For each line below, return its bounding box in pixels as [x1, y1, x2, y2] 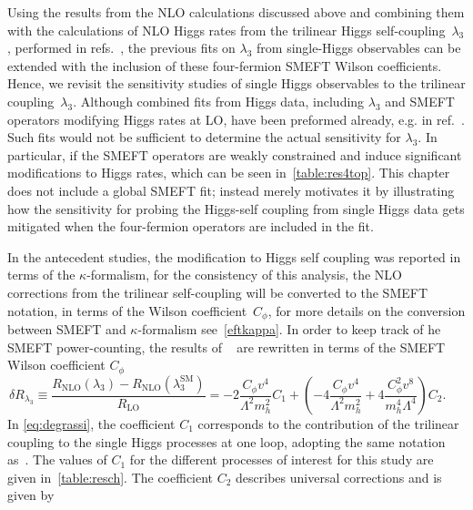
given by [7, 485, 55, 505]
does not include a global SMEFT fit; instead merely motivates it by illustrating [7, 180, 455, 199]
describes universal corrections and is [236, 467, 442, 486]
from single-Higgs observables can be [257, 38, 461, 57]
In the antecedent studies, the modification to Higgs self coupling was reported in [7, 247, 461, 266]
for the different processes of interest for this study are [129, 450, 434, 469]
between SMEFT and [7, 319, 126, 338]
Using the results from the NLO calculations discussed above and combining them [7, 3, 465, 21]
